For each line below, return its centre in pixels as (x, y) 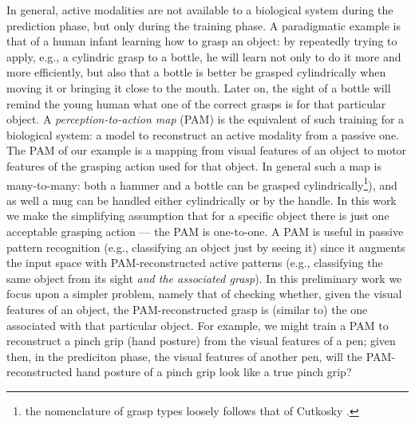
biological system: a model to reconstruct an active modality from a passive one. (203, 134)
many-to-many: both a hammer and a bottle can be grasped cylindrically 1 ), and (202, 183)
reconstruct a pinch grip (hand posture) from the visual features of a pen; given (201, 341)
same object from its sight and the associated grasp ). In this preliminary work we (204, 278)
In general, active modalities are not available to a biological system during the (200, 10)
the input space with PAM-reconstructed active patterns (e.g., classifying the (195, 263)
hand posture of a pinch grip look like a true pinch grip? (214, 372)
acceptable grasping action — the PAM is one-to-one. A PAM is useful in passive (205, 231)
